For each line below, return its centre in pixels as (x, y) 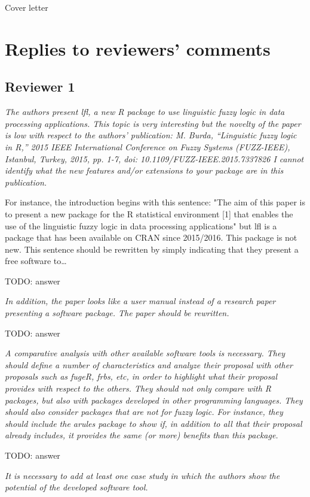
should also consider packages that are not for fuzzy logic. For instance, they (144, 412)
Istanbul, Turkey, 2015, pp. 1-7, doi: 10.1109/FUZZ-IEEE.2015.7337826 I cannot (154, 158)
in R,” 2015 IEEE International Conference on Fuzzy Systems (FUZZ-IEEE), (148, 146)
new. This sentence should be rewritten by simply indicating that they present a (152, 249)
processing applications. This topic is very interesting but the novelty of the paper (153, 123)
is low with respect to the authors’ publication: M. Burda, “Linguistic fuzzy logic (151, 135)
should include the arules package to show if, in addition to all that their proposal (154, 423)
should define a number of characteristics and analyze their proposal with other (149, 364)
